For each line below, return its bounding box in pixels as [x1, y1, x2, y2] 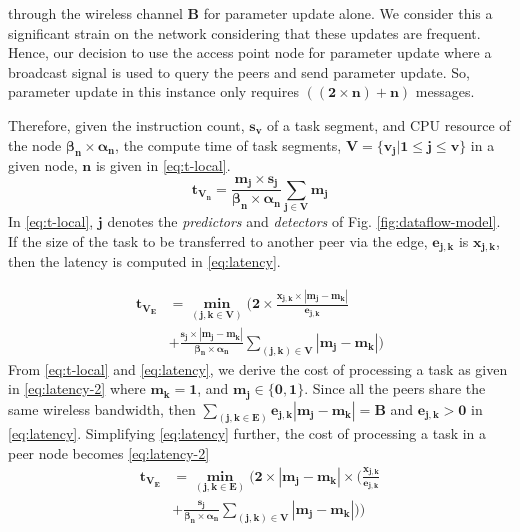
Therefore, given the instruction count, [8, 114, 245, 135]
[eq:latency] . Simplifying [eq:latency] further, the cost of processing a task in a [8, 423, 487, 444]
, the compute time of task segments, [115, 134, 342, 155]
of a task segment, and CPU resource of [267, 114, 511, 135]
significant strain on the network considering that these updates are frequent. [8, 22, 481, 43]
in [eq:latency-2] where [8, 378, 146, 399]
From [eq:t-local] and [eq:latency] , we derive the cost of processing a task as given [8, 358, 508, 379]
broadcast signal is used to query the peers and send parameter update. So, [8, 61, 470, 82]
